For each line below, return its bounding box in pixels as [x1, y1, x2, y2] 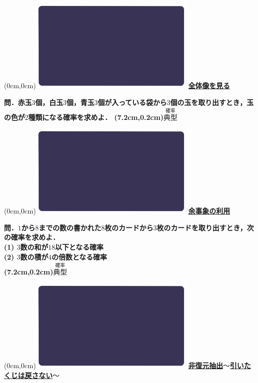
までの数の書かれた [39, 222, 101, 232]
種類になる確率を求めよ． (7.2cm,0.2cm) [28, 112, 164, 122]
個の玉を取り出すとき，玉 [170, 97, 254, 107]
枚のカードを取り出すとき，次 [157, 222, 254, 232]
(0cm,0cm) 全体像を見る [4, 80, 230, 91]
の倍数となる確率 [51, 251, 107, 262]
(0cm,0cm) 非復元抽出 [4, 360, 223, 370]
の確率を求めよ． [4, 232, 60, 242]
